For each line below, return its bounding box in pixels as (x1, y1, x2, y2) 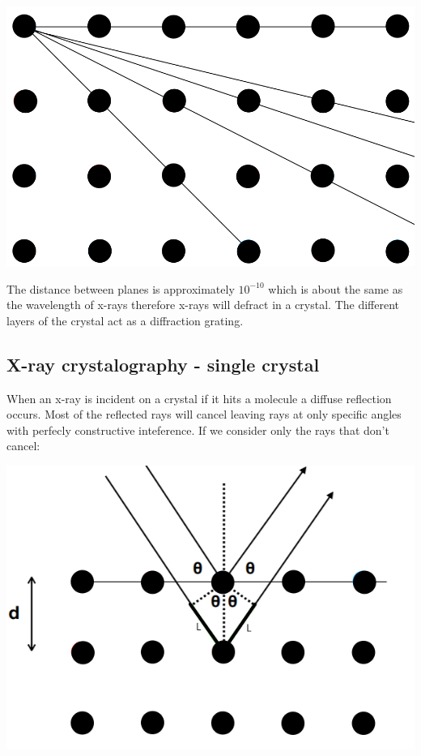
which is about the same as (268, 280, 403, 297)
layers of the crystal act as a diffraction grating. (6, 311, 244, 329)
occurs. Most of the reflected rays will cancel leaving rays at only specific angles (6, 406, 402, 423)
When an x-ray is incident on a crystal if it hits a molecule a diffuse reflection (6, 389, 392, 406)
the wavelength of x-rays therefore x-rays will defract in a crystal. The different (6, 296, 400, 313)
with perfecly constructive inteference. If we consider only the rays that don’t (6, 421, 389, 438)
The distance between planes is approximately (6, 280, 235, 297)
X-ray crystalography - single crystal (6, 351, 320, 376)
